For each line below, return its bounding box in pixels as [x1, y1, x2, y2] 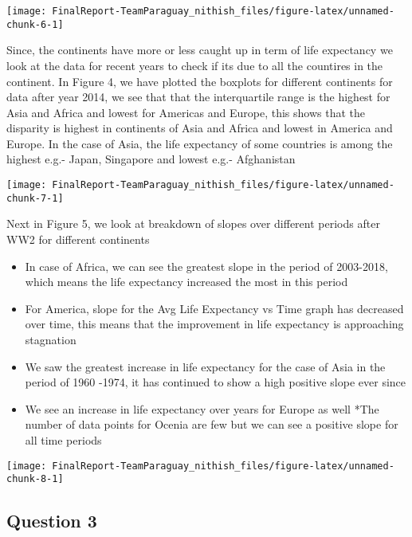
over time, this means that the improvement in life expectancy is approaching [25, 316, 404, 332]
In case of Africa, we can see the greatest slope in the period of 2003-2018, [25, 257, 388, 274]
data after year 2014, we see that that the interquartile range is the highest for [6, 88, 390, 105]
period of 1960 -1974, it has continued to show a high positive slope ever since [25, 374, 406, 390]
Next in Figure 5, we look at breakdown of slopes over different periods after [6, 215, 380, 232]
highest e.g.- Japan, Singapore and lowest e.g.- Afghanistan [6, 151, 296, 167]
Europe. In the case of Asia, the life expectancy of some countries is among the [6, 135, 393, 151]
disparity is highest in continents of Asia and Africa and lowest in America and [6, 120, 393, 136]
